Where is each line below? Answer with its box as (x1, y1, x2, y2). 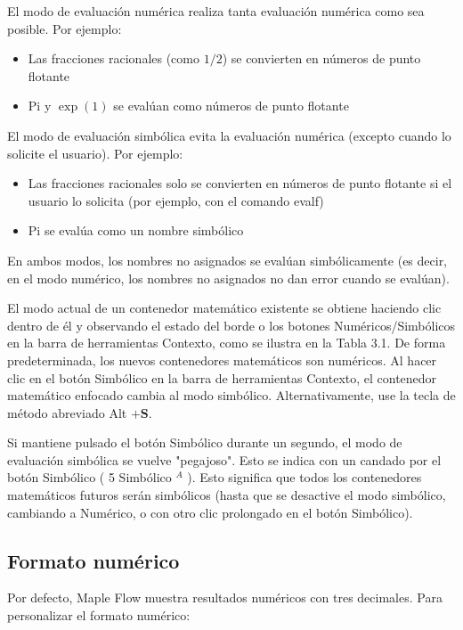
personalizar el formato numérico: (7, 606, 191, 625)
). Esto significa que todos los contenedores (187, 468, 422, 487)
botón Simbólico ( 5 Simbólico (7, 468, 172, 487)
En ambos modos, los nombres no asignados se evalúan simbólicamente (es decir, (7, 250, 448, 269)
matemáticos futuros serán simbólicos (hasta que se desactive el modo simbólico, (7, 486, 446, 504)
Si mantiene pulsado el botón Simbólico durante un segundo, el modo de (7, 433, 402, 452)
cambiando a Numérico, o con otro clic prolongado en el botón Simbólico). (7, 503, 413, 521)
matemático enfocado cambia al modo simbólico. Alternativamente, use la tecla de (7, 386, 456, 405)
